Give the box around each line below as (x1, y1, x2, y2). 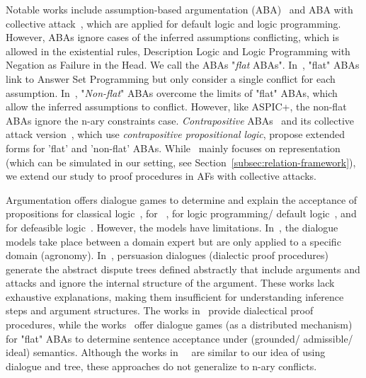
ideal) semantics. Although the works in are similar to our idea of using (6, 345, 326, 360)
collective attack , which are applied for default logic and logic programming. (6, 16, 341, 30)
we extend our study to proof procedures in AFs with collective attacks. (6, 168, 316, 183)
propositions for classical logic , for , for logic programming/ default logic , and (6, 206, 357, 221)
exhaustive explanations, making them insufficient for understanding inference (6, 289, 344, 304)
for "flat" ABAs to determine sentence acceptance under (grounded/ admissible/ (6, 331, 353, 345)
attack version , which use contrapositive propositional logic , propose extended (6, 127, 345, 142)
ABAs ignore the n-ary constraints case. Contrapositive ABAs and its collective (6, 113, 355, 127)
